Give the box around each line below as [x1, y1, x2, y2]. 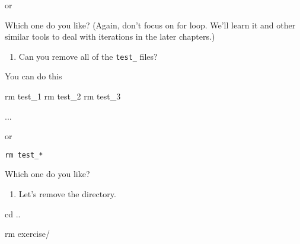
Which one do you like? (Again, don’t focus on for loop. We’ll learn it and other [5, 18, 296, 31]
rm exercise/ [5, 227, 50, 240]
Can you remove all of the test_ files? [18, 50, 158, 62]
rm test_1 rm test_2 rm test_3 [5, 90, 121, 102]
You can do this [5, 70, 62, 82]
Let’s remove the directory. [18, 188, 116, 200]
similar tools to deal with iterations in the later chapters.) [5, 30, 215, 43]
